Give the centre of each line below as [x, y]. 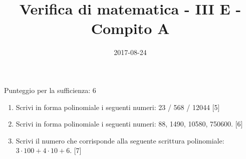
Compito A [130, 28]
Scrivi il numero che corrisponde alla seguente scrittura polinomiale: [120, 140]
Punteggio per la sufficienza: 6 [50, 90]
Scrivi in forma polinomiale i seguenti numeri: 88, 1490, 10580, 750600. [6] [129, 124]
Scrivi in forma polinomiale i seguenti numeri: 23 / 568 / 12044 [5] [118, 107]
